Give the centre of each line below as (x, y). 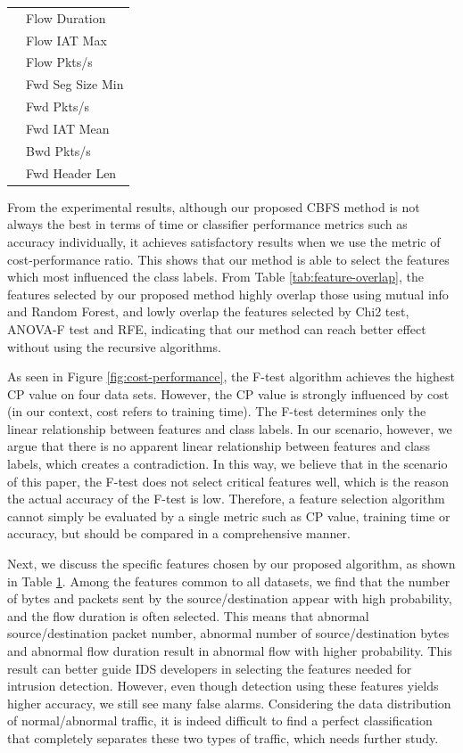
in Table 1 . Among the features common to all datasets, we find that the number (229, 581)
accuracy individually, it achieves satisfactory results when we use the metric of (224, 241)
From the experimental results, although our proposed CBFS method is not (214, 206)
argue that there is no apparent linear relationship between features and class (219, 446)
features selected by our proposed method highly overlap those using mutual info (228, 294)
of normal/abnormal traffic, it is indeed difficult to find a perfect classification (220, 720)
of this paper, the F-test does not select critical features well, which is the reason (228, 481)
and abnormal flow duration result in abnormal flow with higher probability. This (230, 651)
